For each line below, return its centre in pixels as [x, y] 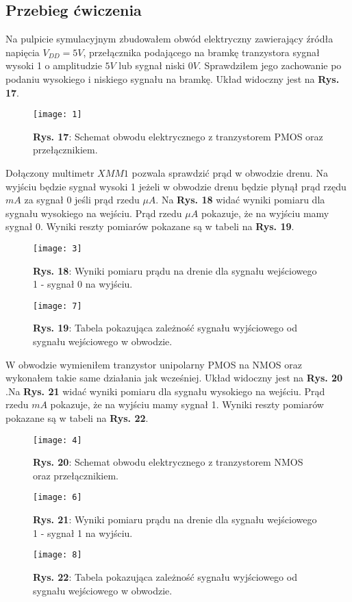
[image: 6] [58, 498]
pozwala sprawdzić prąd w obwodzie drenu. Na [230, 173]
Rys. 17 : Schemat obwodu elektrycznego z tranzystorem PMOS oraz [178, 136]
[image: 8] [58, 555]
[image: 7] [58, 306]
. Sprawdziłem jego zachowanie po [270, 65]
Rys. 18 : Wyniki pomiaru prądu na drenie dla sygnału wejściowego [175, 270]
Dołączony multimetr [50, 173]
